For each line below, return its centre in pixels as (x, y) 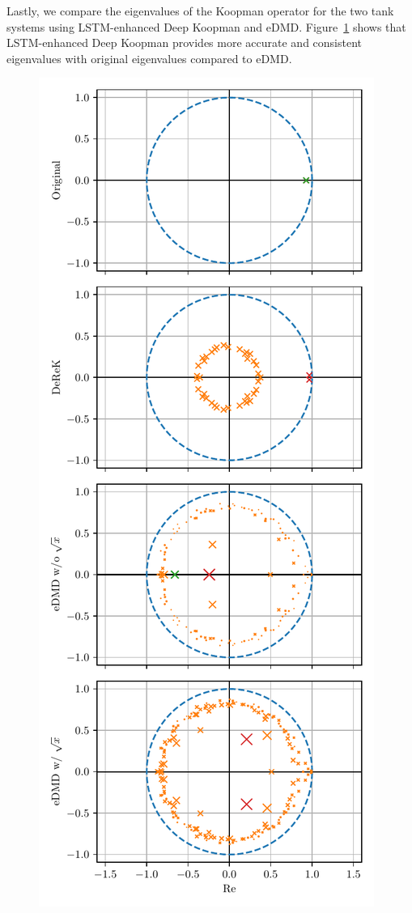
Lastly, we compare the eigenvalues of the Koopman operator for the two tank (200, 11)
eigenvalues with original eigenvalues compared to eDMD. (149, 58)
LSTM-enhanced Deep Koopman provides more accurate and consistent (184, 42)
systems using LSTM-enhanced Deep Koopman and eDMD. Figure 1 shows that (206, 26)
